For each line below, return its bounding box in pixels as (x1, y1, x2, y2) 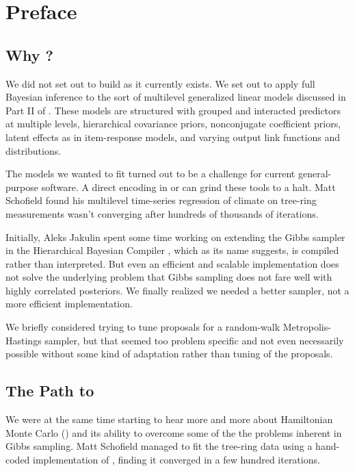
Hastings (5, 333, 42, 347)
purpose (5, 179, 38, 194)
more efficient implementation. (5, 296, 133, 311)
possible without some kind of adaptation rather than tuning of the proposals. (5, 346, 333, 361)
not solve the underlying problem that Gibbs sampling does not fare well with (5, 270, 332, 284)
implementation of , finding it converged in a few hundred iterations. (33, 452, 320, 466)
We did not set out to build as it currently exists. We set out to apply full (5, 76, 315, 90)
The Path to (5, 380, 94, 401)
